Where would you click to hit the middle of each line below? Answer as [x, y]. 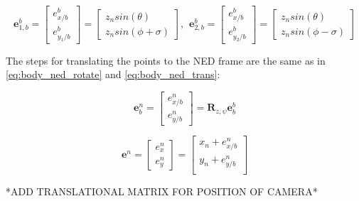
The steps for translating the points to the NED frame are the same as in [166, 60]
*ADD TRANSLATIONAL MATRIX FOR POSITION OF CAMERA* [162, 191]
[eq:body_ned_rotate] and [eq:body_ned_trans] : [113, 74]
